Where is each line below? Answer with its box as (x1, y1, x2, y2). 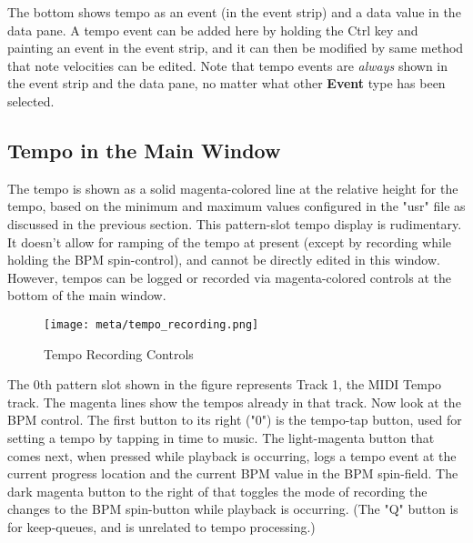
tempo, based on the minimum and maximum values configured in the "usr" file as (7, 196, 466, 216)
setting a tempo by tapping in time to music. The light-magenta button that (7, 427, 435, 447)
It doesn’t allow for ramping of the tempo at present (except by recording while (7, 232, 452, 251)
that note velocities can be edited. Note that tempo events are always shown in (7, 55, 448, 75)
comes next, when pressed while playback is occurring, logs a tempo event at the (7, 446, 457, 465)
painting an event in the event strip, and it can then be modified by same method (7, 38, 464, 57)
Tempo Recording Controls (44, 344, 194, 363)
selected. (7, 91, 55, 110)
